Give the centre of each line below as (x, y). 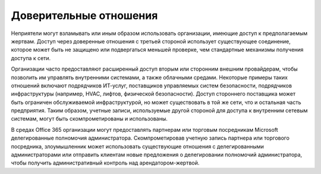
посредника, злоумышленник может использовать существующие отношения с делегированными (137, 146)
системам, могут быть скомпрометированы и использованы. (89, 119)
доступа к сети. (31, 58)
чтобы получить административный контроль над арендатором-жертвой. (105, 163)
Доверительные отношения (84, 15)
